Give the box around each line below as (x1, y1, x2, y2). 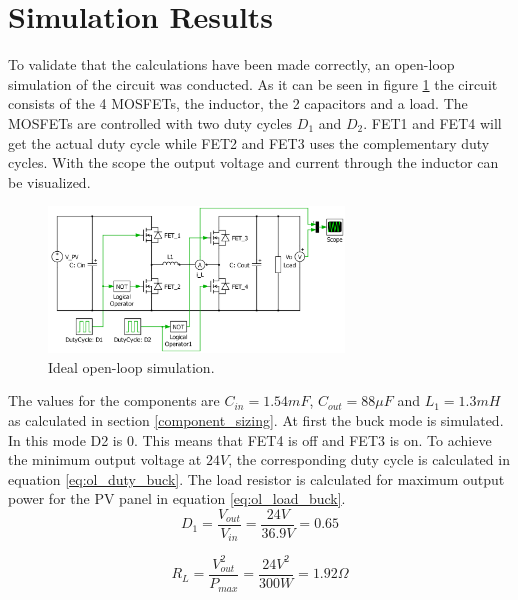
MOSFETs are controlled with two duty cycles (8, 112, 293, 133)
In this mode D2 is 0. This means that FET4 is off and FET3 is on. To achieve (8, 429, 492, 450)
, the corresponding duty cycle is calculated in (228, 449, 510, 470)
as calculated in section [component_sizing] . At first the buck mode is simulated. (8, 410, 504, 430)
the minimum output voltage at (8, 449, 202, 470)
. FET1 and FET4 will (363, 112, 502, 133)
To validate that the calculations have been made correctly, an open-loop (8, 54, 455, 75)
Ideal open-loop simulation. (48, 356, 215, 377)
